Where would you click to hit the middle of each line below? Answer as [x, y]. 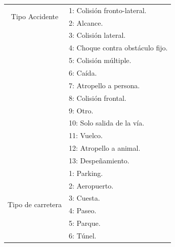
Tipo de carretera [35, 204]
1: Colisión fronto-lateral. [108, 10]
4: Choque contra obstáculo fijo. [118, 48]
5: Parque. [85, 223]
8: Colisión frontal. [98, 98]
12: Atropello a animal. [105, 148]
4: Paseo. [83, 210]
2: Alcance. [86, 22]
